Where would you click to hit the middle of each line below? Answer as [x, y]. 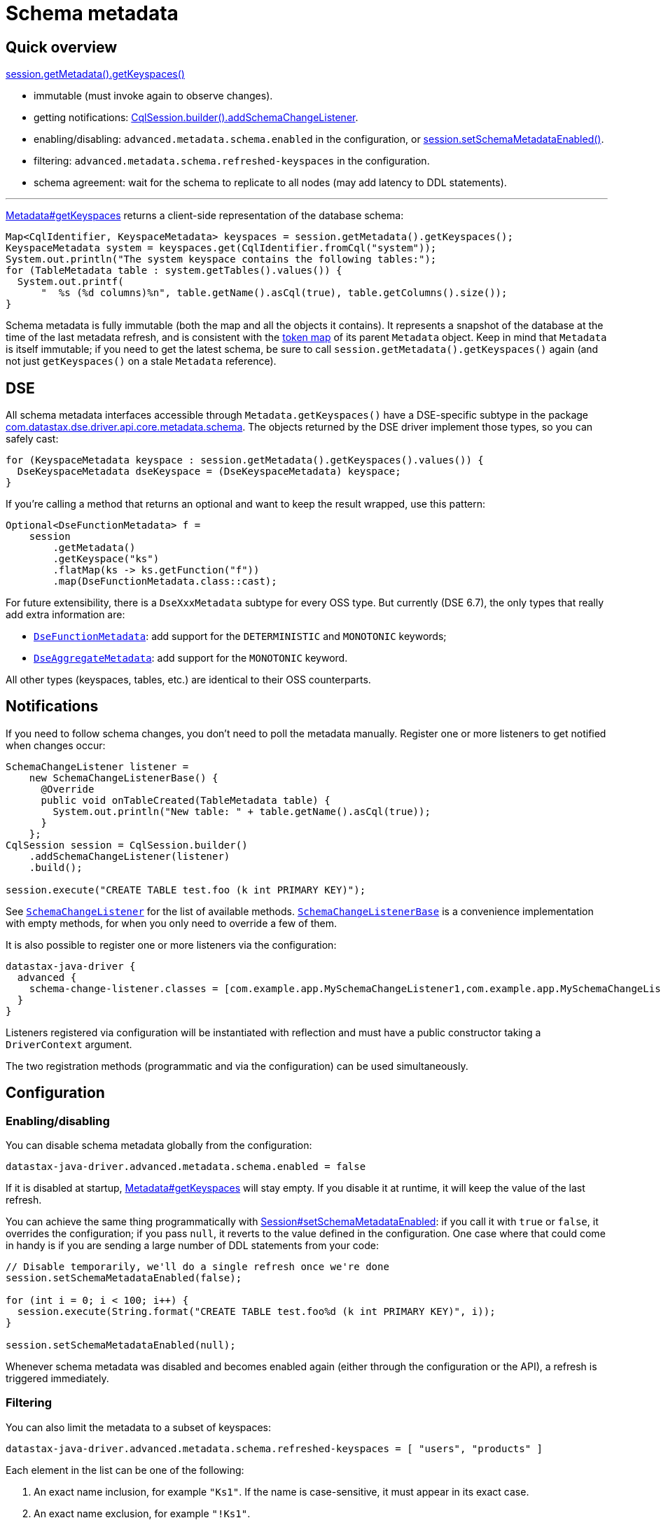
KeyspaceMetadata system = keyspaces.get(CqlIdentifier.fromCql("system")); [221, 248]
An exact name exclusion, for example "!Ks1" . [142, 1513]
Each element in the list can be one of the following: [125, 1470]
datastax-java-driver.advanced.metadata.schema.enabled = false [186, 1167]
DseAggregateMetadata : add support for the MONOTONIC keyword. [191, 658]
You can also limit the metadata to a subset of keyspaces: [139, 1427]
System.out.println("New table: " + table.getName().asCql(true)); [242, 811]
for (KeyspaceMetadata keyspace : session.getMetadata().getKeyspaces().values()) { [245, 460]
